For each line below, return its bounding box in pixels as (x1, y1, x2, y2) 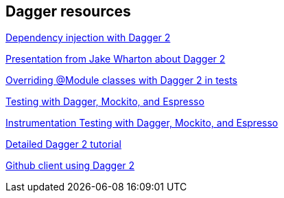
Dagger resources (5, 3, 131, 20)
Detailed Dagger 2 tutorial (5, 138, 121, 151)
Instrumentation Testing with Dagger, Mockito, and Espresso (5, 117, 279, 129)
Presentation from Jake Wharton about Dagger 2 (5, 53, 226, 65)
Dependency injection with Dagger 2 (5, 32, 171, 44)
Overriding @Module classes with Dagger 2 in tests (5, 74, 237, 87)
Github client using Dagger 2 (5, 159, 135, 172)
